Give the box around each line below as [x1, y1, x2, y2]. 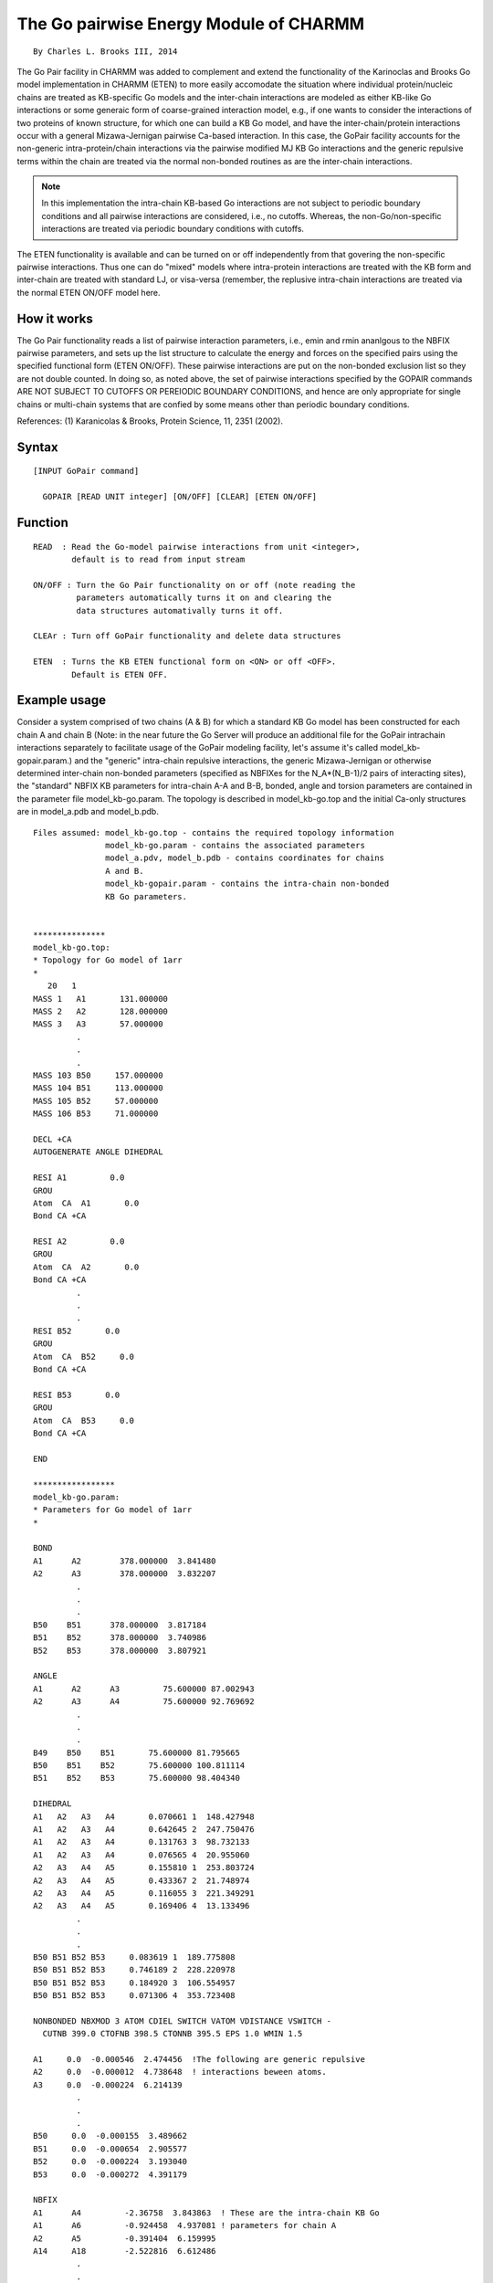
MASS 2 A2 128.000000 [33, 1006, 169, 1017]
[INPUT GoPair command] [33, 466, 140, 477]
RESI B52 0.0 [33, 1325, 121, 1336]
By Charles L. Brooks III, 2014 [33, 46, 178, 57]
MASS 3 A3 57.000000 [33, 1019, 163, 1029]
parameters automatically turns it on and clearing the [76, 593, 332, 603]
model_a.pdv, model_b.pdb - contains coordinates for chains [105, 853, 385, 863]
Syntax [16, 439, 58, 455]
